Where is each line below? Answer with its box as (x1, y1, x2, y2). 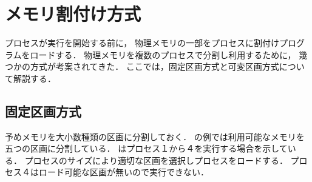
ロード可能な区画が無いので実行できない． (38, 166, 209, 178)
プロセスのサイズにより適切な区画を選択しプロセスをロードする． (24, 153, 288, 166)
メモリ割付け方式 (5, 1, 141, 26)
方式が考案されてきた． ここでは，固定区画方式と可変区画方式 (30, 60, 279, 73)
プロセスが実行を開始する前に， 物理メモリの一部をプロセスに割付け (5, 36, 279, 49)
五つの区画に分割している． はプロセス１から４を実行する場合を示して (5, 142, 288, 155)
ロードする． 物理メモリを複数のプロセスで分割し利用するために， (30, 48, 296, 61)
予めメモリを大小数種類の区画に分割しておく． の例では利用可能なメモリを (5, 130, 305, 143)
